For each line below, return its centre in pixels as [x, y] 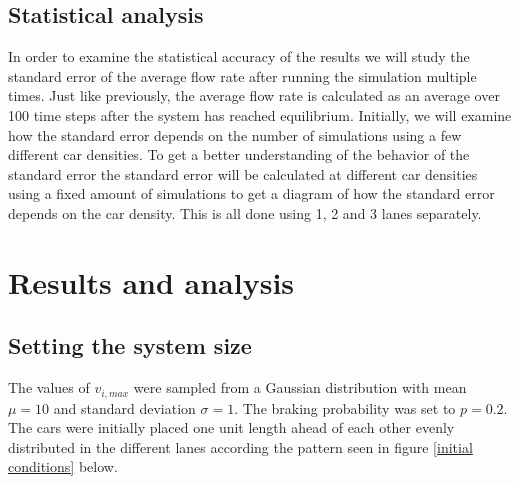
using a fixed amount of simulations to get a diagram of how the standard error [251, 193]
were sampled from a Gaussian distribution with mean [300, 387]
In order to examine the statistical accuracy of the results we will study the [239, 56]
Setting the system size [130, 345]
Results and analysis [151, 281]
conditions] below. [63, 466]
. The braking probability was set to [345, 407]
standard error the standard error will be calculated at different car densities [243, 173]
